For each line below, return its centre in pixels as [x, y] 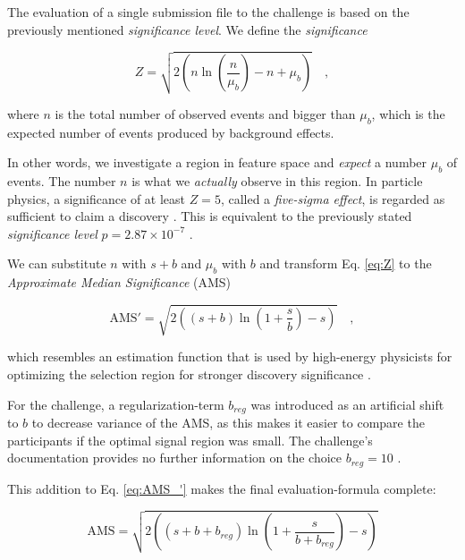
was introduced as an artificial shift [347, 404]
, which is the [408, 113]
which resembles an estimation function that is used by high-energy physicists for [230, 356]
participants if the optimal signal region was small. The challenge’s [190, 440]
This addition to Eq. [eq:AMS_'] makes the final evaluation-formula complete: [222, 488]
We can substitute [57, 263]
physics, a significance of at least [97, 198]
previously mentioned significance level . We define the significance [187, 29]
